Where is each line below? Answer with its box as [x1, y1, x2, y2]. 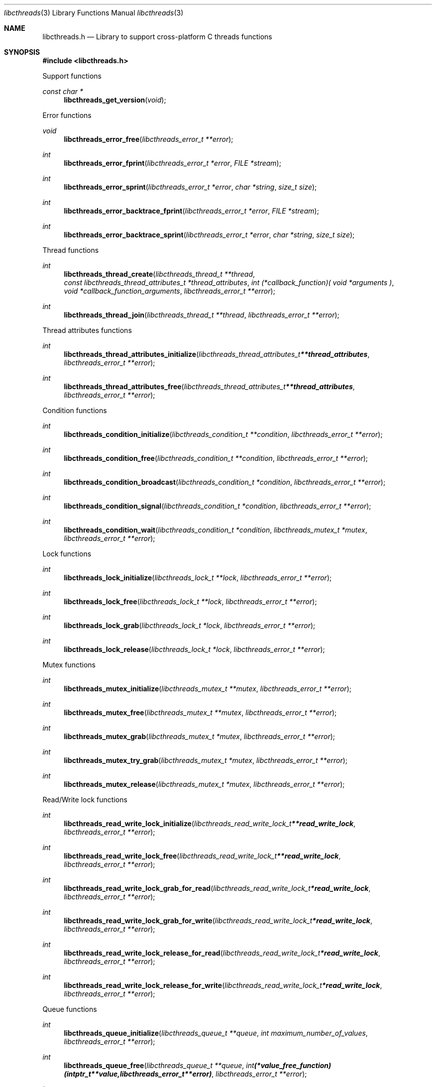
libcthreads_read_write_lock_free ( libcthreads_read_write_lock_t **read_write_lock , [64, 852, 341, 860]
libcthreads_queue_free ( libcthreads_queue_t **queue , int [64, 1061, 254, 1070]
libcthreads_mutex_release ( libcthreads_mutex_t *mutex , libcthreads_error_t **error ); [64, 780, 345, 788]
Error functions [42, 111, 92, 119]
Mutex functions [42, 660, 96, 669]
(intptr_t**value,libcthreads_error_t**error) [64, 1070, 212, 1078]
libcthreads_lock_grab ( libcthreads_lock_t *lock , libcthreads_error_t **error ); [64, 621, 316, 630]
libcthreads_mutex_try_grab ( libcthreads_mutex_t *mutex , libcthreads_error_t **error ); [64, 756, 348, 764]
